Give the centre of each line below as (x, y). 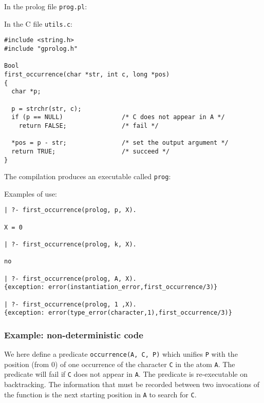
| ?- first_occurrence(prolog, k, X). (70, 245)
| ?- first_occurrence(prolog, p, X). (70, 210)
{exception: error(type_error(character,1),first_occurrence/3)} (118, 313)
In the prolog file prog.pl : (46, 6)
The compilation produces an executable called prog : (88, 176)
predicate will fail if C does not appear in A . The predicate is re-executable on (126, 374)
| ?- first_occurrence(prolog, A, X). (70, 279)
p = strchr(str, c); (46, 109)
